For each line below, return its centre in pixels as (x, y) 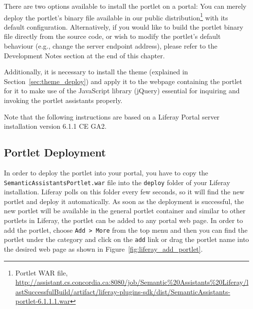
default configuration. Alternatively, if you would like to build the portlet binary (124, 26)
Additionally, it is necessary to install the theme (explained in (96, 72)
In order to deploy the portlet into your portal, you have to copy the (106, 172)
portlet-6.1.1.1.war (43, 301)
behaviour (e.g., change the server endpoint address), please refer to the (111, 46)
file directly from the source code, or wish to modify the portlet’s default (112, 36)
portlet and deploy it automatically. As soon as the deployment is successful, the (124, 201)
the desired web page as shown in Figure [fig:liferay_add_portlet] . (103, 249)
